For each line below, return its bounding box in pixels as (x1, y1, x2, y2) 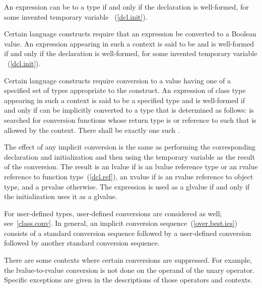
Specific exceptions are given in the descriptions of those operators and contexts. (4, 274, 252, 285)
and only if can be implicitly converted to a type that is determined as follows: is (4, 105, 254, 115)
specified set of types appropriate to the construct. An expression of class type (4, 85, 246, 95)
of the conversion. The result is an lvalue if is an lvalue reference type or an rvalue (4, 161, 258, 172)
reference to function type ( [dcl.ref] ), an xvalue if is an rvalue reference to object (4, 171, 253, 181)
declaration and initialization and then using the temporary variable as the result (4, 151, 255, 162)
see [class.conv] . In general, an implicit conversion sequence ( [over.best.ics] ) (4, 218, 238, 228)
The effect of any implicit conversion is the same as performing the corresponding (4, 141, 256, 152)
